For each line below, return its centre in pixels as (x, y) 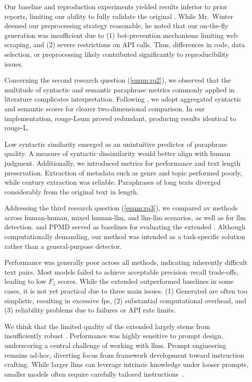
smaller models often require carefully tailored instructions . (94, 373)
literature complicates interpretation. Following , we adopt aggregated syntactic (123, 99)
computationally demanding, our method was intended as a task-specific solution (125, 236)
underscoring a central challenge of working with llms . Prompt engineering (116, 345)
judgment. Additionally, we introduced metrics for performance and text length (123, 163)
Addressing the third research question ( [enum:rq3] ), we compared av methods (121, 208)
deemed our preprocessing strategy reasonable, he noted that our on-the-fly (117, 26)
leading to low (25, 281)
